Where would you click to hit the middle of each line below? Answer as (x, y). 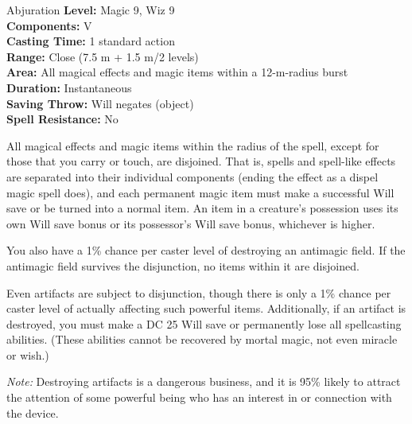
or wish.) (28, 354)
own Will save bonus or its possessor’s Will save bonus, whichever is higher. (191, 223)
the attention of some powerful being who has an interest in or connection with (199, 397)
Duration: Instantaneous (69, 87)
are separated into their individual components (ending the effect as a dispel (192, 176)
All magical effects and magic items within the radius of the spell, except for (193, 145)
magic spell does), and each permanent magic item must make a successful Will (200, 192)
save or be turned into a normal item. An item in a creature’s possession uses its (202, 208)
